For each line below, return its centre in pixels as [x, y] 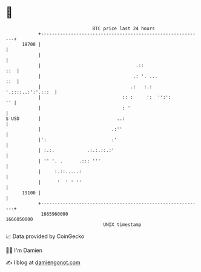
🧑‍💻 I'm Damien [24, 250]
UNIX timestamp [122, 224]
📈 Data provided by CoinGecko [45, 236]
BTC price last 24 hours [124, 28]
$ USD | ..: [65, 118]
